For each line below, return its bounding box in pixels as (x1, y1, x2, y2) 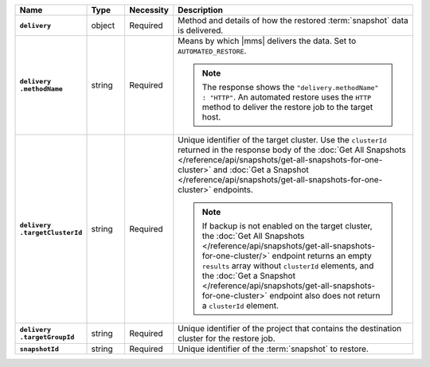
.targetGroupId (19, 333, 75, 342)
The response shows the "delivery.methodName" (201, 82, 379, 92)
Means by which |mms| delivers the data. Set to (178, 36, 357, 46)
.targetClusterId (19, 228, 83, 236)
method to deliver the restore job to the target (201, 102, 373, 112)
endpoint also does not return (269, 291, 381, 301)
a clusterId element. (201, 300, 279, 310)
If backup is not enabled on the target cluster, (201, 221, 373, 231)
